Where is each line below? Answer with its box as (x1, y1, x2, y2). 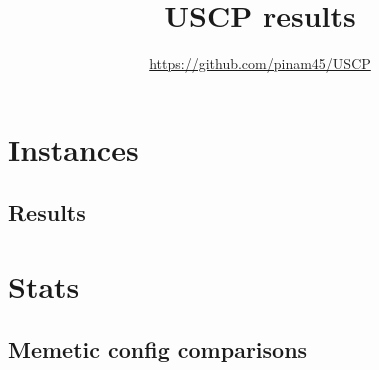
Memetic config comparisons (8, 334, 308, 365)
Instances (8, 128, 139, 169)
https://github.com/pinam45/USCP (149, 53, 371, 74)
